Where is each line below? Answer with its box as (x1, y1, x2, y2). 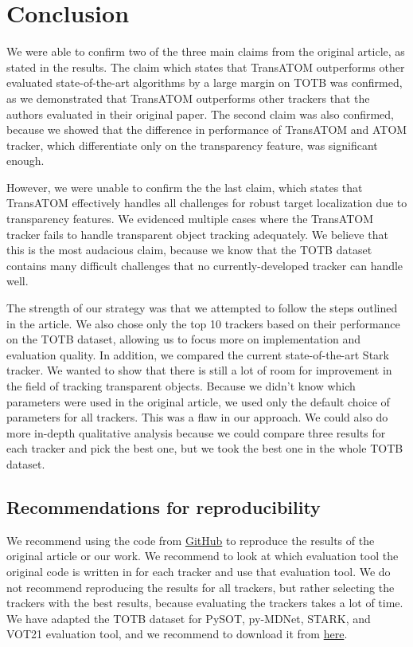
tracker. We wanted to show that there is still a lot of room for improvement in (6, 362, 392, 378)
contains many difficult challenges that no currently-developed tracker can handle (6, 257, 403, 273)
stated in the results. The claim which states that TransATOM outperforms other (6, 58, 405, 75)
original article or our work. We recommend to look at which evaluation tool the (6, 547, 399, 564)
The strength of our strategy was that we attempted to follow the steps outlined (6, 300, 398, 316)
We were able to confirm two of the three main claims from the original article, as (6, 43, 405, 60)
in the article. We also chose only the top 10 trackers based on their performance (6, 315, 400, 331)
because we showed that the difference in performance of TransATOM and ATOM (6, 121, 407, 138)
